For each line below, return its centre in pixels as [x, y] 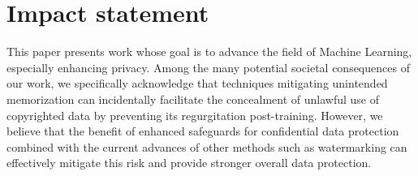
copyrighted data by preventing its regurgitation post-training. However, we [195, 115]
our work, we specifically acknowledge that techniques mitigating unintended [197, 83]
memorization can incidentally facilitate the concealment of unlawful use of [193, 99]
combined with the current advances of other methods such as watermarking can [207, 146]
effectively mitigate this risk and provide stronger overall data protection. [189, 163]
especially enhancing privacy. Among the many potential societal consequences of [208, 67]
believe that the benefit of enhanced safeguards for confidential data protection [203, 131]
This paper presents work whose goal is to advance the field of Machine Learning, [209, 52]
